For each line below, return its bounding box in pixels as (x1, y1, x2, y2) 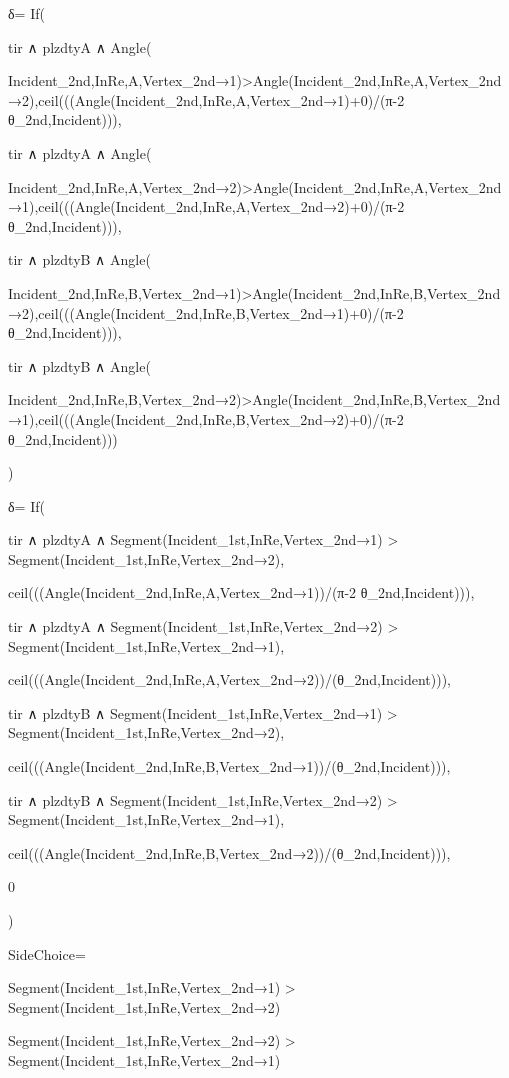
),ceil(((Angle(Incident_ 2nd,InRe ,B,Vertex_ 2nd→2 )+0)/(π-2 (29, 408, 404, 429)
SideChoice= (8, 943, 86, 964)
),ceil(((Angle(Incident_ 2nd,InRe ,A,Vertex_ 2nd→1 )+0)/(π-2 (29, 89, 405, 110)
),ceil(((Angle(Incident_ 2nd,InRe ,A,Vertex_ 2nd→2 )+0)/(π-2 (29, 196, 405, 217)
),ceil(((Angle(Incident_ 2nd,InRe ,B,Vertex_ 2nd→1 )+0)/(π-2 (29, 302, 404, 323)
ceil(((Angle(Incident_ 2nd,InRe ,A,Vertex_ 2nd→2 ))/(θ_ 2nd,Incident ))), (8, 669, 452, 690)
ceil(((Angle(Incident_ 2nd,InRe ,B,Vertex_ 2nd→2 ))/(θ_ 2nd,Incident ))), (8, 842, 451, 863)
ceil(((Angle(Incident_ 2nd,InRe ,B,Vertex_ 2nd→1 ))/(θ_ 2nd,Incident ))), (8, 756, 451, 777)
